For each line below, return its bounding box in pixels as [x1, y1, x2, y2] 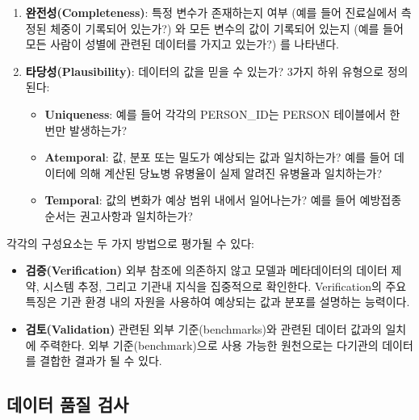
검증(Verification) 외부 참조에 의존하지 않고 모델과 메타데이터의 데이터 [25, 262, 388, 279]
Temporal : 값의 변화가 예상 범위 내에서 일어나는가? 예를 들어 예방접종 [44, 191, 402, 208]
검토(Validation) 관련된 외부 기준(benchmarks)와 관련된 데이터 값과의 [25, 320, 382, 337]
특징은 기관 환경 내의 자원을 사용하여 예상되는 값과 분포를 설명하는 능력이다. [25, 293, 410, 310]
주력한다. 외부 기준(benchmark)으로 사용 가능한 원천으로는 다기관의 [40, 336, 379, 353]
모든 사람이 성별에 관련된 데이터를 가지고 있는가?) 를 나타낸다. [25, 36, 339, 52]
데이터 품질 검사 [6, 392, 129, 417]
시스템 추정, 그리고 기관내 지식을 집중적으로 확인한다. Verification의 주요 [43, 277, 407, 294]
